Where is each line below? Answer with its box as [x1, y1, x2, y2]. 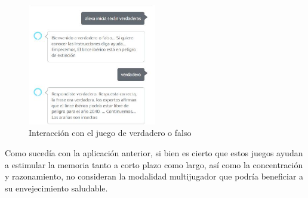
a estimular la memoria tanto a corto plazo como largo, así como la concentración [5, 158, 303, 171]
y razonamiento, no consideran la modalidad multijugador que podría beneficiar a [5, 170, 304, 182]
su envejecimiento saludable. [5, 181, 108, 194]
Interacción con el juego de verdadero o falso [29, 126, 192, 139]
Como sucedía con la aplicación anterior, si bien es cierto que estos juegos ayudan [5, 147, 303, 159]
